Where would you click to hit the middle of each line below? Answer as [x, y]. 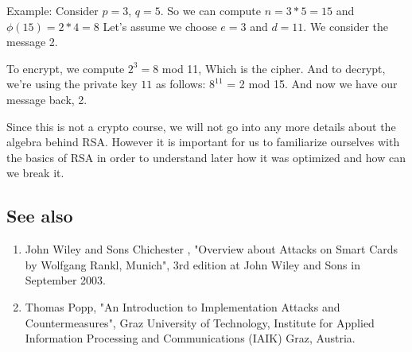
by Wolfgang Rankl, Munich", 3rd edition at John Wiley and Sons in [192, 264]
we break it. [35, 173]
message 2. [32, 42]
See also [40, 216]
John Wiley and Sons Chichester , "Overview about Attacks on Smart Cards [212, 249]
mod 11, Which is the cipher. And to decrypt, [274, 68]
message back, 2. [47, 99]
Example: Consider [52, 10]
